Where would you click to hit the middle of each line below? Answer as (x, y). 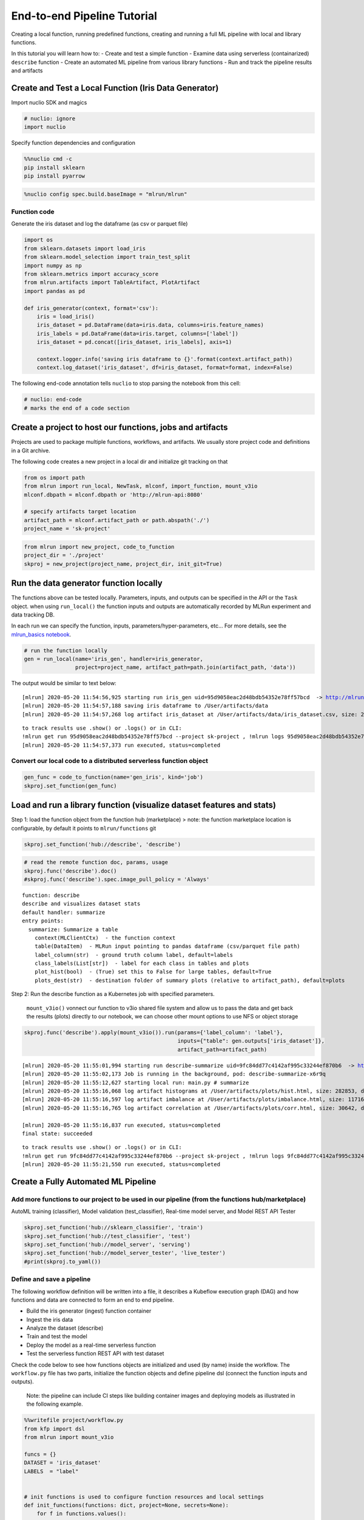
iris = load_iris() (66, 316)
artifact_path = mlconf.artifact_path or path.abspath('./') (117, 520)
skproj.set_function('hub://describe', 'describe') (103, 844)
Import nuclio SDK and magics (49, 103)
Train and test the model (57, 1336)
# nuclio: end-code (53, 399)
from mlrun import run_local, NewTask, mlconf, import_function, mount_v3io (141, 486)
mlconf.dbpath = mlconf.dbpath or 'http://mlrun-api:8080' (113, 495)
